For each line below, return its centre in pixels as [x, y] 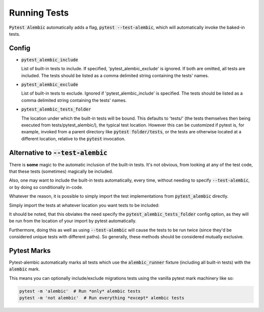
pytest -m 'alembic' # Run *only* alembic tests [80, 291]
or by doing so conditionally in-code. [46, 187]
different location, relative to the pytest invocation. [73, 139]
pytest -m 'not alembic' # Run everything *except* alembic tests [102, 298]
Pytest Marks [30, 251]
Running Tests [39, 13]
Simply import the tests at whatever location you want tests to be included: [84, 205]
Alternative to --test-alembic [58, 153]
